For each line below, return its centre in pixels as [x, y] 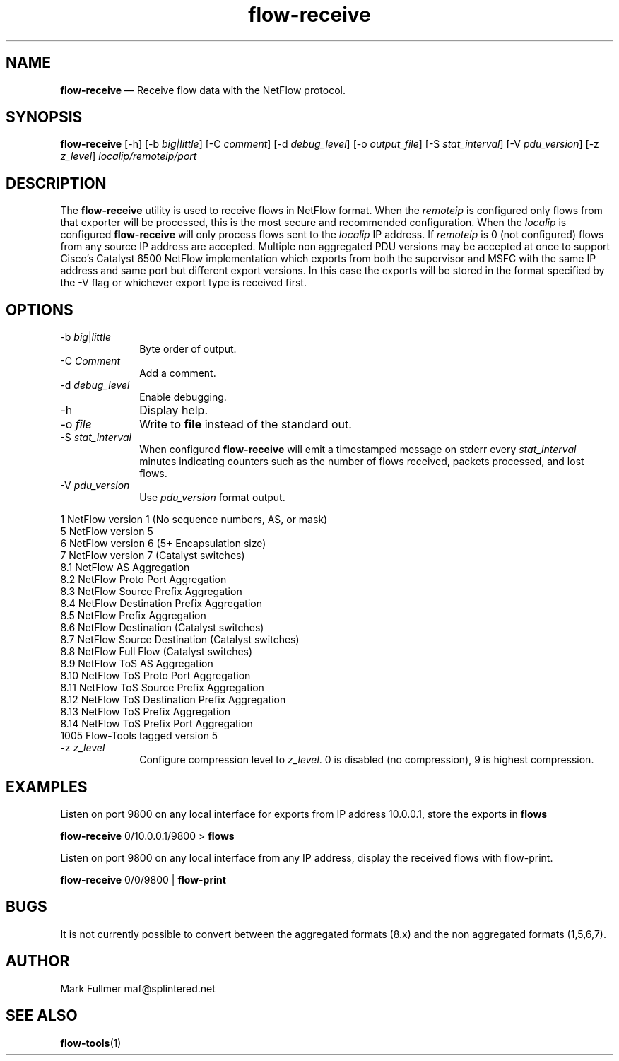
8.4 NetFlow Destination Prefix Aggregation [161, 604]
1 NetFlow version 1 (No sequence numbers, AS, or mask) [194, 520]
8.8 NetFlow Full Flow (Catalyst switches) [157, 652]
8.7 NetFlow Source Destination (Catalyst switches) [180, 640]
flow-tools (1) [91, 1043]
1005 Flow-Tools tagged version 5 [139, 736]
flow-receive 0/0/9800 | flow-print [143, 879]
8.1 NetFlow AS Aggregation [125, 568]
